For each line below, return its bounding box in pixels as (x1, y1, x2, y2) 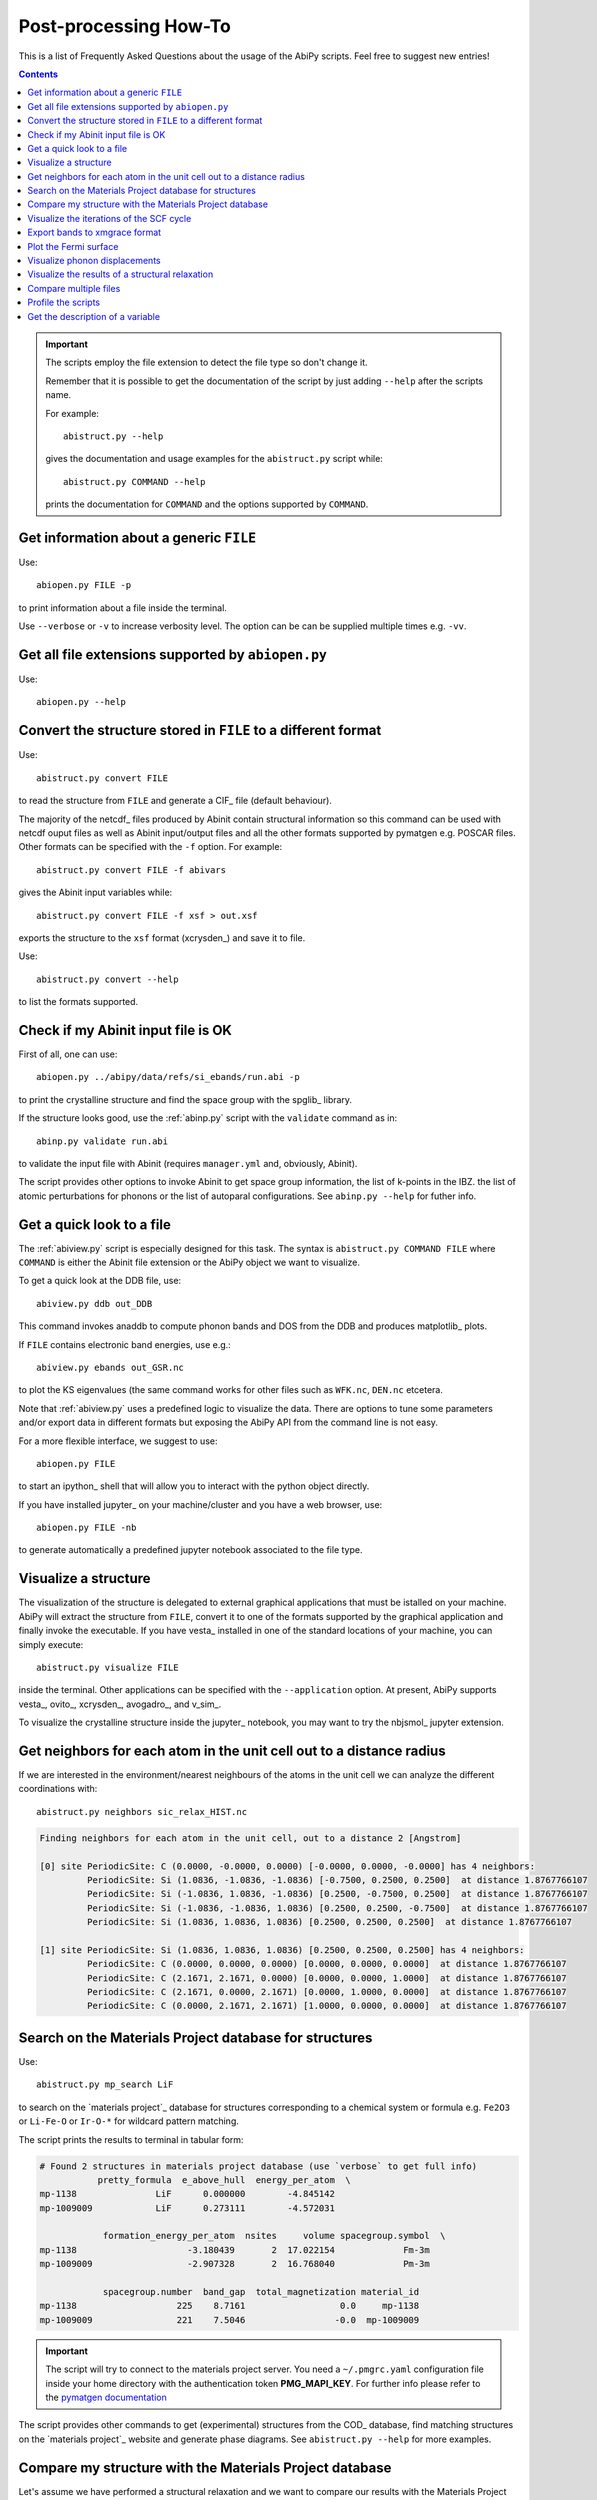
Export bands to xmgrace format (27, 226, 162, 239)
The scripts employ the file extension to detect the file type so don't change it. (45, 356, 369, 369)
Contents (18, 68, 59, 80)
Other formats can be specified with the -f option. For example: (18, 841, 283, 853)
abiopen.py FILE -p (36, 580, 132, 591)
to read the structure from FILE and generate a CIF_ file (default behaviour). (18, 795, 332, 807)
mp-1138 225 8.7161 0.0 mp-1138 (39, 2300, 420, 2312)
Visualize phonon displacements (27, 255, 161, 267)
